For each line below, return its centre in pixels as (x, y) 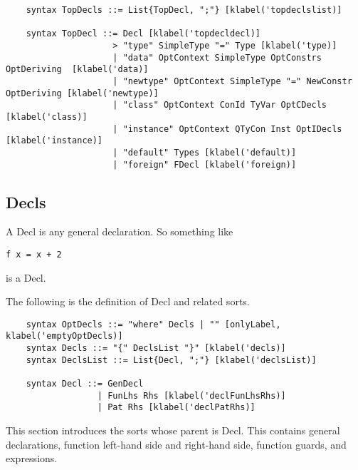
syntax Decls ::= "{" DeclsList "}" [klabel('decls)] (156, 348)
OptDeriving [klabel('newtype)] (82, 93)
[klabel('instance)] (54, 141)
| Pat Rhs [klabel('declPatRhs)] (176, 408)
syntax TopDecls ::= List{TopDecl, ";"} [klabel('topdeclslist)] (184, 10)
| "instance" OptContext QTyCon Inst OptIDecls (227, 129)
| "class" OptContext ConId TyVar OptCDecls (220, 105)
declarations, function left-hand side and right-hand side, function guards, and (176, 444)
